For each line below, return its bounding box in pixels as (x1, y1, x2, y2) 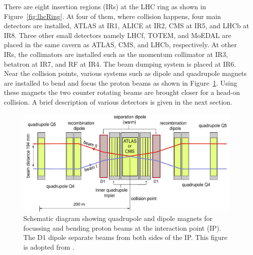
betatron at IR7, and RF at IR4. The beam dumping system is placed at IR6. (4, 58, 236, 69)
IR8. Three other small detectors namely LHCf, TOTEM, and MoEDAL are (4, 30, 231, 40)
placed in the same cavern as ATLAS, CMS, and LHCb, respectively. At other (4, 39, 237, 50)
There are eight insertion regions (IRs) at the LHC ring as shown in (4, 1, 206, 11)
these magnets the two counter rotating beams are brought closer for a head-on (4, 87, 240, 97)
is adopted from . (23, 241, 74, 252)
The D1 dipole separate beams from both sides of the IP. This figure (23, 232, 228, 242)
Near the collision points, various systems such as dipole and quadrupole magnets (4, 68, 247, 78)
